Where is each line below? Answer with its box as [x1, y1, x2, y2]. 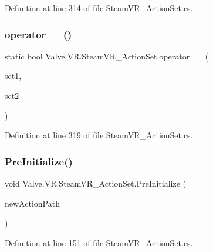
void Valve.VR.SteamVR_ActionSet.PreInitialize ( [5, 177, 187, 189]
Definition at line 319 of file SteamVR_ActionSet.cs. [5, 129, 193, 141]
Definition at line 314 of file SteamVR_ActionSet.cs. [5, 2, 193, 14]
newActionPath [5, 197, 60, 209]
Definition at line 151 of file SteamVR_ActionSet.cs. [5, 236, 193, 248]
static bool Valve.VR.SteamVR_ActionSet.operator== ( [5, 49, 209, 62]
